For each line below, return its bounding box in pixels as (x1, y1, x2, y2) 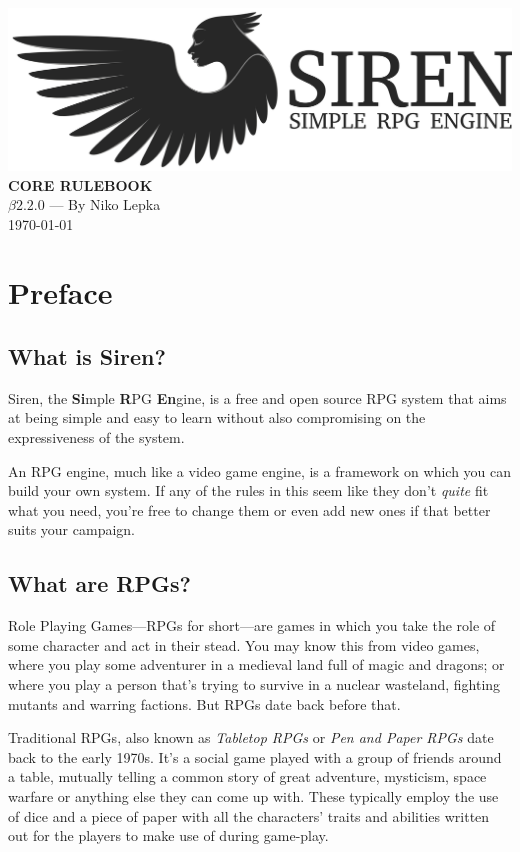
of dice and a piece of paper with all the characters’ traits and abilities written (8, 805, 490, 826)
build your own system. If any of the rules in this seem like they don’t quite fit (8, 480, 489, 501)
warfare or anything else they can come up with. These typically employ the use (8, 785, 499, 806)
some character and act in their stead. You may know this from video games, (8, 634, 480, 655)
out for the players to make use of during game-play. (8, 825, 329, 846)
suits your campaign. (8, 519, 135, 540)
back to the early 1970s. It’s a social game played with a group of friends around (8, 746, 502, 767)
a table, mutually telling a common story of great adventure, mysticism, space (8, 766, 487, 787)
